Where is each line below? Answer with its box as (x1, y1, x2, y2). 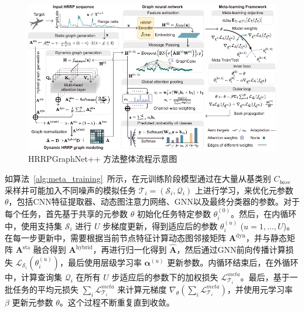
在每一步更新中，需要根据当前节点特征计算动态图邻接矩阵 (5, 232, 226, 244)
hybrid (76, 244, 93, 250)
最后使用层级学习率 (67, 256, 142, 268)
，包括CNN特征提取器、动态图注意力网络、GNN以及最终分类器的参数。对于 (8, 195, 300, 208)
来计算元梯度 (117, 283, 167, 295)
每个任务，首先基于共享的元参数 (5, 207, 128, 219)
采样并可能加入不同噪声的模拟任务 (5, 184, 136, 196)
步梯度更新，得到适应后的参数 (103, 219, 218, 232)
